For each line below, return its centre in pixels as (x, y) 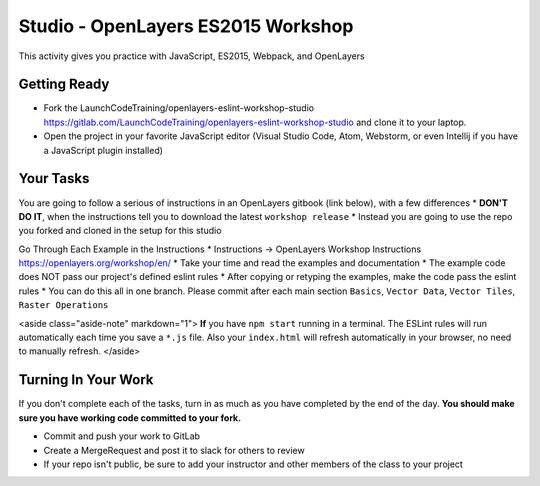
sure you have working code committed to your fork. (130, 417)
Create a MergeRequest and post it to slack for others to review (174, 450)
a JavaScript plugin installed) (103, 150)
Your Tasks (54, 178)
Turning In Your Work (86, 380)
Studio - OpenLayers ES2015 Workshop (186, 26)
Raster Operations (63, 305)
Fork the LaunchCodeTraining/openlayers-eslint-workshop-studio (179, 108)
